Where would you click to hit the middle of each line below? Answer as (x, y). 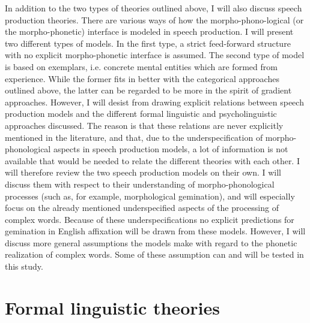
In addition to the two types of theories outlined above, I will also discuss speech (153, 8)
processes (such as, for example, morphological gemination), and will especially (150, 196)
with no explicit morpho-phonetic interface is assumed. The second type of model (155, 55)
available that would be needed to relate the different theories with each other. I (152, 160)
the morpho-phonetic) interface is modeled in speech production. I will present (149, 31)
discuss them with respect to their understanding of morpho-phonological (140, 184)
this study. (24, 266)
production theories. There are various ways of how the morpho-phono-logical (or (154, 19)
